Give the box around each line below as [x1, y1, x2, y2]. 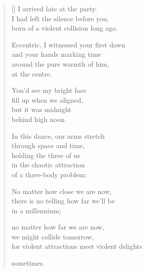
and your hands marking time [11, 49, 101, 59]
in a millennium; [11, 205, 61, 215]
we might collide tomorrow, [11, 231, 94, 241]
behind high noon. [11, 114, 67, 124]
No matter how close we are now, [11, 186, 112, 196]
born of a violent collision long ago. [11, 23, 118, 33]
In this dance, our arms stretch [11, 130, 105, 141]
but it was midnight [11, 104, 72, 115]
